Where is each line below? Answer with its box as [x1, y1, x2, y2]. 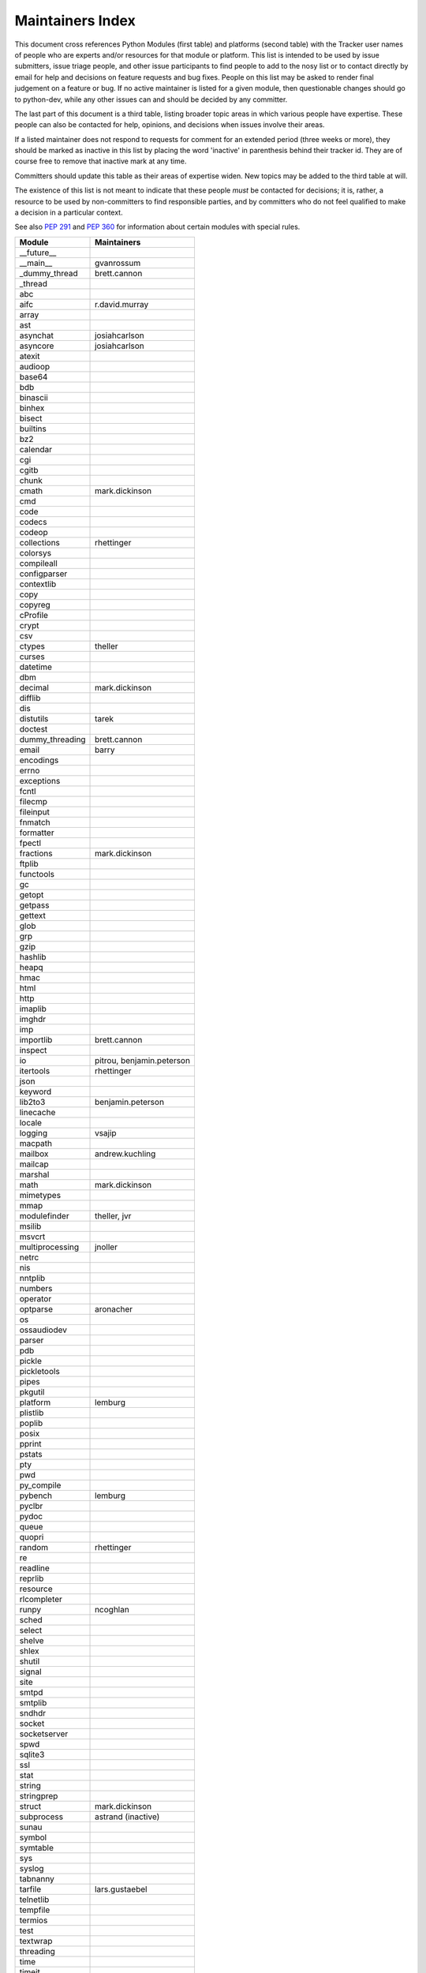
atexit [19, 350, 40, 361]
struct [19, 1800, 42, 1811]
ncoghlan [95, 1604, 129, 1615]
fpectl [19, 837, 42, 848]
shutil [19, 1656, 40, 1667]
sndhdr [19, 1707, 47, 1718]
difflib [19, 692, 41, 703]
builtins [19, 423, 47, 434]
